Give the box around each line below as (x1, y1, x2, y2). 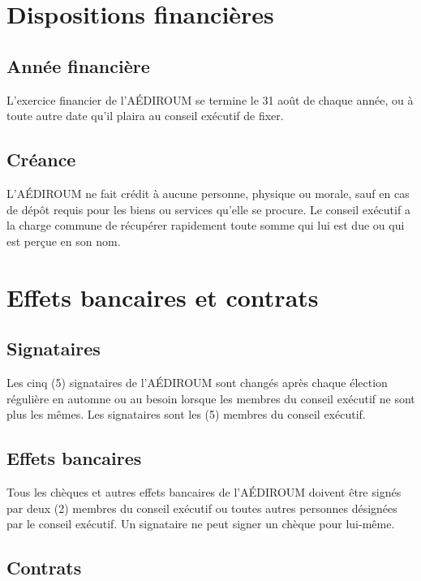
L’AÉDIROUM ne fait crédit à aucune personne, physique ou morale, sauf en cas (6, 184, 410, 201)
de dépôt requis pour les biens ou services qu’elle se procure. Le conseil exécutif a (6, 200, 410, 217)
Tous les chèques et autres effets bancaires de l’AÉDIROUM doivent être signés (6, 483, 402, 500)
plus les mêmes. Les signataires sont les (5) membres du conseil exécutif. (6, 406, 366, 423)
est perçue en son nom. (6, 232, 121, 249)
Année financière (6, 53, 150, 78)
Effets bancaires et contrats (6, 280, 319, 313)
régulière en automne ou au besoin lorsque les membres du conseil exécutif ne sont (6, 389, 415, 407)
